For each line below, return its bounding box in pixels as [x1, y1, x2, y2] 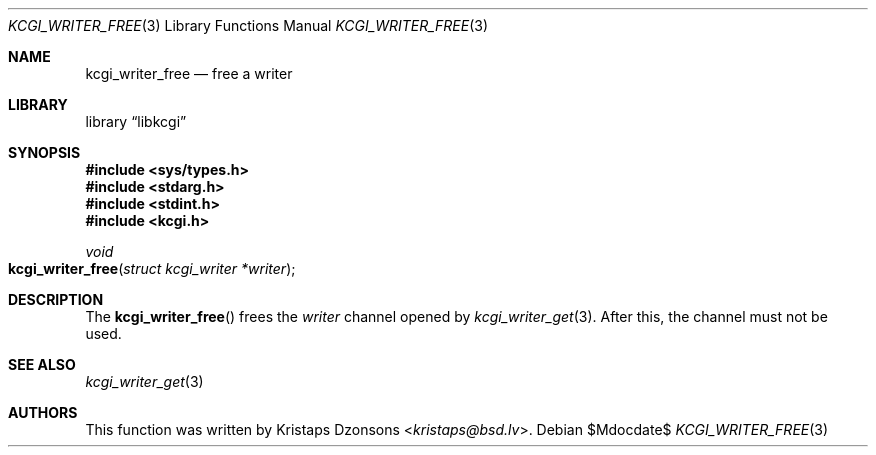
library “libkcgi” [85, 113, 187, 130]
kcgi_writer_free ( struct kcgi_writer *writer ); [8, 260, 296, 277]
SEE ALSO [8, 356, 76, 373]
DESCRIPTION [8, 291, 104, 308]
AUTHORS [8, 404, 78, 421]
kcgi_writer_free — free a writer [85, 65, 293, 82]
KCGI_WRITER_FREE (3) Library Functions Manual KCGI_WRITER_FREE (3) [8, 17, 489, 34]
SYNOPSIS [8, 144, 81, 161]
